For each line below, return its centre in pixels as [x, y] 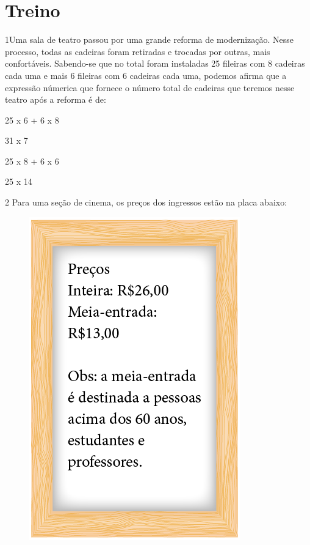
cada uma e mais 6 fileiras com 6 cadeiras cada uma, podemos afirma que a [146, 75]
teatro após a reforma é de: [56, 99]
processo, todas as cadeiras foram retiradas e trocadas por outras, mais [138, 51]
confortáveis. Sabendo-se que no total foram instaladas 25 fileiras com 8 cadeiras [155, 63]
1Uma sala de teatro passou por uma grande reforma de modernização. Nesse [150, 39]
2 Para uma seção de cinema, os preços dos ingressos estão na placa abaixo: [146, 202]
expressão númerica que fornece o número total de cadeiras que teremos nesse [150, 87]
